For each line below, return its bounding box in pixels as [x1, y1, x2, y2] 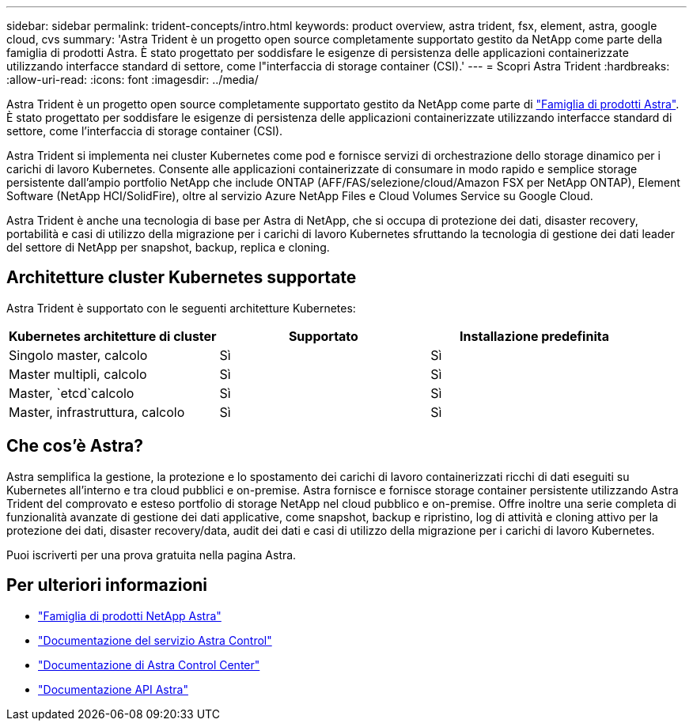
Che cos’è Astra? [6, 436, 143, 456]
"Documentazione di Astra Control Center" [38, 657, 260, 672]
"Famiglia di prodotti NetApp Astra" [38, 608, 222, 623]
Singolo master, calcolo [9, 346, 148, 363]
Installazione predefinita [460, 328, 609, 344]
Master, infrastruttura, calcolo [9, 403, 185, 420]
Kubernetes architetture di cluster [9, 328, 217, 344]
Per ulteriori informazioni [6, 575, 208, 596]
